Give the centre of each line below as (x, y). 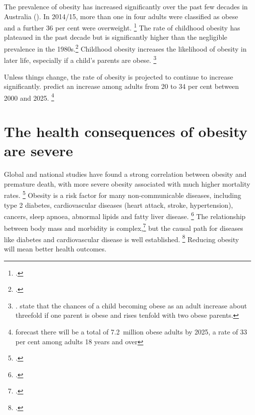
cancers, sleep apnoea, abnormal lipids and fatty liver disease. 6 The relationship (125, 215)
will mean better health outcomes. (55, 249)
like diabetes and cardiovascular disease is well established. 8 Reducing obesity (122, 238)
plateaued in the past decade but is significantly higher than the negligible (116, 37)
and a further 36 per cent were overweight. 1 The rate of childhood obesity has (122, 27)
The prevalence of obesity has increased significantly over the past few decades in (126, 6)
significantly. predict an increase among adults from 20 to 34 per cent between (122, 86)
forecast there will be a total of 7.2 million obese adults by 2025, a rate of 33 (131, 332)
